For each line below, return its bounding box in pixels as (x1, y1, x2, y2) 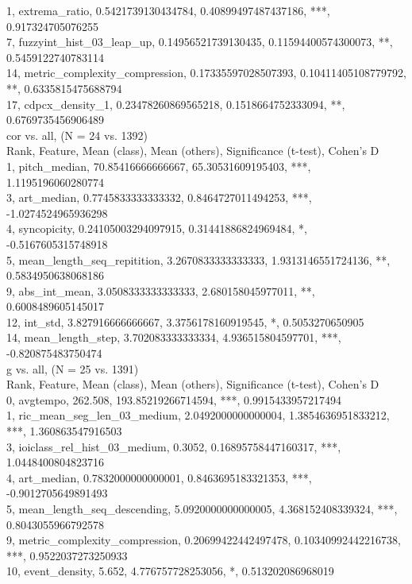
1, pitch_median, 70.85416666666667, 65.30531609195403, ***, (6, 157, 311, 174)
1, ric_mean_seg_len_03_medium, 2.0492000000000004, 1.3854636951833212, (6, 407, 390, 423)
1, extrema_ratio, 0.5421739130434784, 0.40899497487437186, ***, (6, 2, 330, 18)
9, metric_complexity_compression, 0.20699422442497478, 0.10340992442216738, (6, 532, 401, 548)
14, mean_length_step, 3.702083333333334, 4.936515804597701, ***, (6, 329, 341, 346)
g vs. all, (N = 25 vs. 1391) (6, 360, 139, 377)
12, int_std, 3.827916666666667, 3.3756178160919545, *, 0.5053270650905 (6, 313, 364, 330)
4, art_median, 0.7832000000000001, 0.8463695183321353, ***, (6, 469, 312, 485)
